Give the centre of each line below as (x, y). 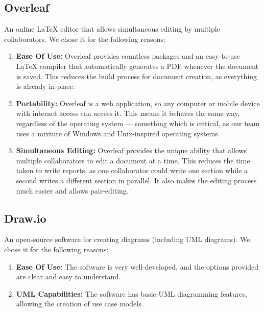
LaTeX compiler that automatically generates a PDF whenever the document (137, 66)
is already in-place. (45, 86)
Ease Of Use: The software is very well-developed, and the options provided (137, 266)
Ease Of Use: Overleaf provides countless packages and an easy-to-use (128, 56)
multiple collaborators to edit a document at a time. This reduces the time (133, 160)
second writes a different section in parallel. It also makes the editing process (136, 180)
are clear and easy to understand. (68, 277)
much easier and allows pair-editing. (72, 190)
